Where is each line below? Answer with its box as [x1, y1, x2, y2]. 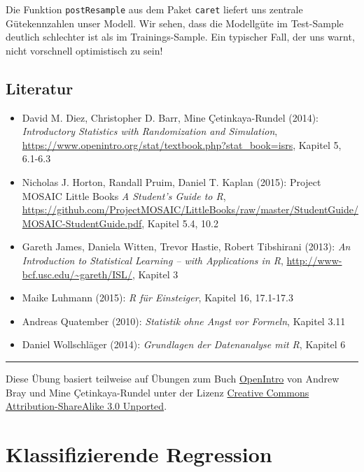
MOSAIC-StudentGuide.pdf [22, 215, 142, 230]
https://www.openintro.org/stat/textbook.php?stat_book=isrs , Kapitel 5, [22, 137, 342, 152]
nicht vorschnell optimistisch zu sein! [6, 43, 163, 57]
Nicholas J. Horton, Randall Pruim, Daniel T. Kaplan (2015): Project [22, 175, 321, 189]
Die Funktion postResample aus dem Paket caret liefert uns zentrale [6, 2, 303, 16]
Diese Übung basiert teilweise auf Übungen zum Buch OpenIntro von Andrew [6, 371, 339, 385]
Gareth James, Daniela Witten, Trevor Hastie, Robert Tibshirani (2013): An [22, 239, 351, 254]
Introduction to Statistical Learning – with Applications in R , [22, 252, 283, 267]
